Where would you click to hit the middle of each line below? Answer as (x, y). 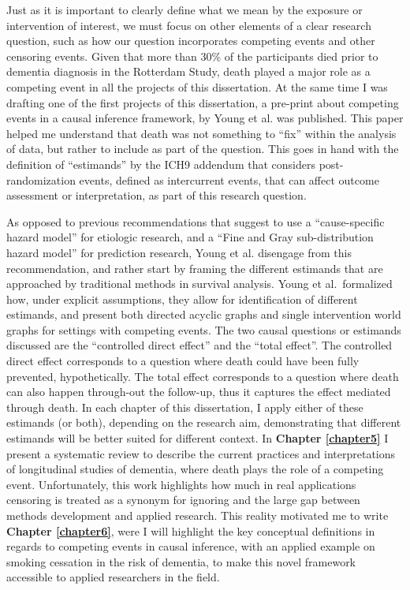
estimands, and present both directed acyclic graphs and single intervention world (204, 314)
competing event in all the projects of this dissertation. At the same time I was (197, 86)
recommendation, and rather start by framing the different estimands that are (195, 268)
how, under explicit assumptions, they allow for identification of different (182, 299)
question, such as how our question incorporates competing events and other (191, 41)
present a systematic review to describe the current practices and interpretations (201, 453)
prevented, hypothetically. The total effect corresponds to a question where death (203, 376)
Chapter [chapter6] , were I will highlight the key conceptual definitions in (191, 530)
